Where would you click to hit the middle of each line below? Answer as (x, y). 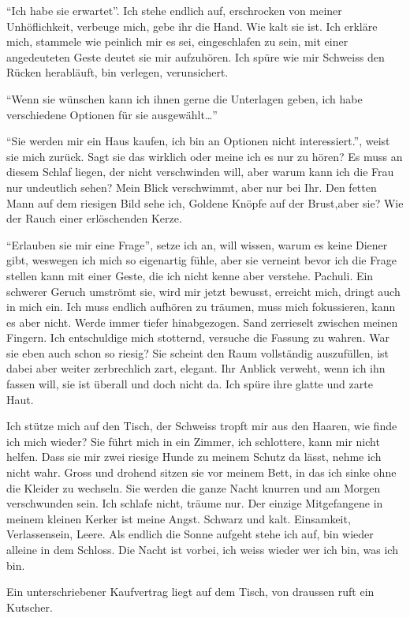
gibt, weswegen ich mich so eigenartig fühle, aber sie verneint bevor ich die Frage (201, 260)
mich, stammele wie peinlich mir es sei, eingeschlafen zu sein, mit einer (177, 41)
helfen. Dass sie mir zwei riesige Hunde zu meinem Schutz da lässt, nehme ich (194, 457)
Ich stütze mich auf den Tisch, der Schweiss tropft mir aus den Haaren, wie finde (202, 426)
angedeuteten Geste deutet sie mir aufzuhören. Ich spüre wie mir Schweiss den (196, 56)
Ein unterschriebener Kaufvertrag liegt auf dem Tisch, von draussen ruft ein (190, 592)
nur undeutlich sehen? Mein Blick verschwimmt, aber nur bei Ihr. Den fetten (192, 187)
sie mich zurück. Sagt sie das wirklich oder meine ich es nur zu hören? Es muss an (205, 156)
